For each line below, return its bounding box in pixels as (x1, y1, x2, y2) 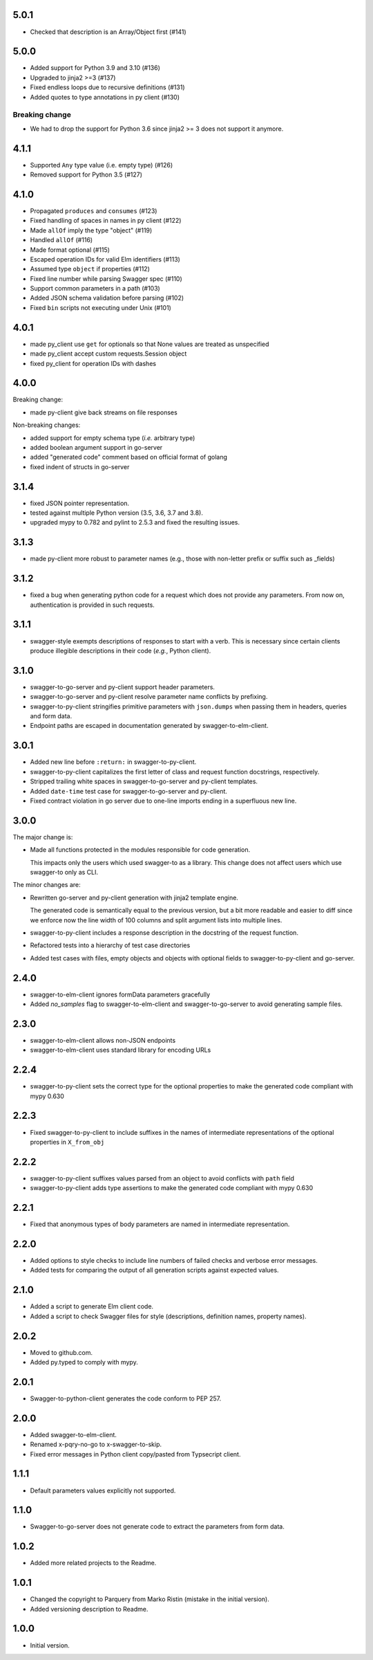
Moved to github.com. (30, 1348, 93, 1356)
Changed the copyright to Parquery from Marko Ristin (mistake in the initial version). (30, 1595, 269, 1603)
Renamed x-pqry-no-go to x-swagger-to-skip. (30, 1440, 162, 1449)
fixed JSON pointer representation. (30, 499, 130, 507)
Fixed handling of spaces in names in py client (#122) (30, 217, 182, 225)
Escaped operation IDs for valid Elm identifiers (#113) (30, 255, 181, 263)
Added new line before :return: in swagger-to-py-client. (30, 758, 197, 766)
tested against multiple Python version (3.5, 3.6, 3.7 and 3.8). (30, 509, 203, 517)
